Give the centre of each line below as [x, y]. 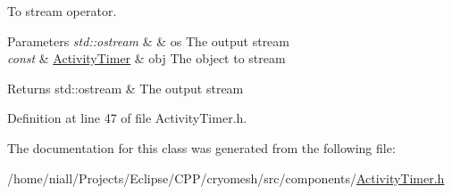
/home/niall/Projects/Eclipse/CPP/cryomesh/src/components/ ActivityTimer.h [226, 178]
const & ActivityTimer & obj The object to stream [146, 58]
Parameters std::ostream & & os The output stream [148, 40]
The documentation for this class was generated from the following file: [201, 147]
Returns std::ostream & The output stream [126, 88]
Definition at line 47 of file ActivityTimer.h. [127, 118]
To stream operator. [62, 11]
